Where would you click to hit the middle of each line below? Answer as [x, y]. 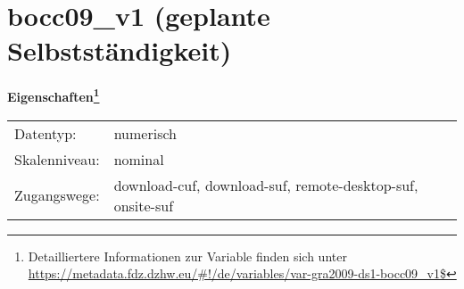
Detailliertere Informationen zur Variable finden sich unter [187, 256]
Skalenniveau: [57, 159]
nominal [139, 159]
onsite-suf [144, 205]
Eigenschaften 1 [54, 95]
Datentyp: [46, 133]
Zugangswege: [57, 195]
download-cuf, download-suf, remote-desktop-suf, [266, 185]
